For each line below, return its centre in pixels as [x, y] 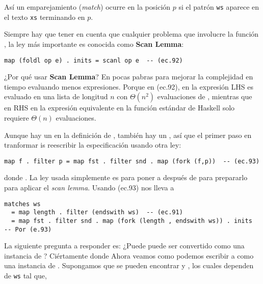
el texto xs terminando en [45, 17]
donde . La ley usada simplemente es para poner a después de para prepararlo [126, 177]
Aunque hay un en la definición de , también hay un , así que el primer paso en [128, 135]
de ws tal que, [25, 275]
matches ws [22, 204]
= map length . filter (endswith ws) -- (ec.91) [97, 212]
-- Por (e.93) [28, 229]
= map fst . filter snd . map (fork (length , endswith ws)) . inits [132, 221]
